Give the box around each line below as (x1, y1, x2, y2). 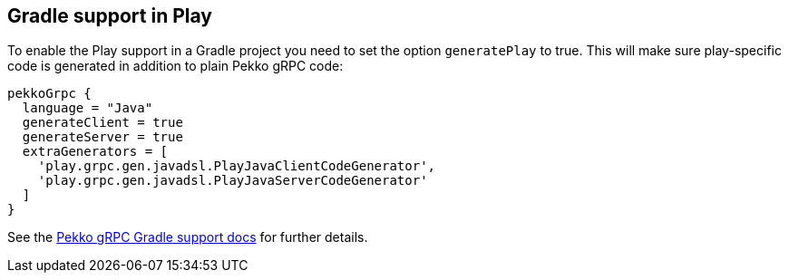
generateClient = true (22, 115, 183, 130)
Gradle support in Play (7, 5, 212, 27)
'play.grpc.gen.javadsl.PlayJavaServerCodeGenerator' (37, 173, 428, 188)
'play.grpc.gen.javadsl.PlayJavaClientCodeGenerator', (37, 159, 436, 174)
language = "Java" (22, 101, 153, 116)
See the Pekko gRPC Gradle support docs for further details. (7, 229, 368, 246)
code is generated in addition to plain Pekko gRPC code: (7, 58, 344, 74)
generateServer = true (22, 130, 183, 145)
